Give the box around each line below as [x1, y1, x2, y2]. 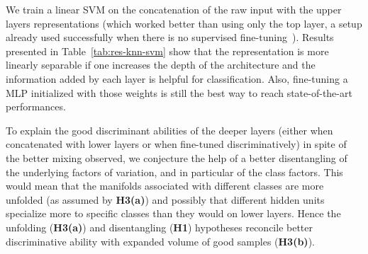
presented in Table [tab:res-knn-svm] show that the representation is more [6, 43, 329, 58]
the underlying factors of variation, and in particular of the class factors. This [6, 164, 343, 179]
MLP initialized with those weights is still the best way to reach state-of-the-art [6, 85, 352, 100]
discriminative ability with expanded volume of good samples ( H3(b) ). [6, 233, 315, 248]
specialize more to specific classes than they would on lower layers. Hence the [6, 206, 341, 221]
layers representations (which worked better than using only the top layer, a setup [6, 16, 362, 30]
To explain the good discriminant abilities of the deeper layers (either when [6, 122, 333, 137]
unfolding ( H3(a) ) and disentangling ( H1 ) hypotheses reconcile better [6, 219, 313, 234]
